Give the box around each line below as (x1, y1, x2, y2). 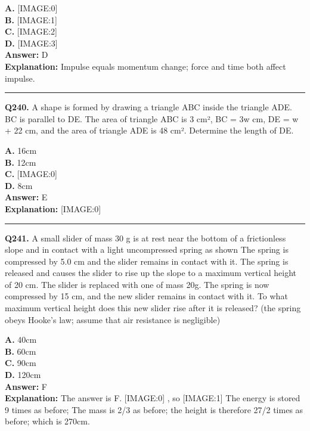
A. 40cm (5, 333, 37, 346)
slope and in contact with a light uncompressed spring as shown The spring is (5, 243, 289, 256)
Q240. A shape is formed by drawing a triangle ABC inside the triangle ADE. (5, 101, 292, 113)
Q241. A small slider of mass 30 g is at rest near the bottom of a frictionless (5, 231, 286, 244)
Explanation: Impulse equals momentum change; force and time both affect (5, 60, 286, 72)
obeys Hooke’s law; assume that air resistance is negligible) (5, 313, 221, 325)
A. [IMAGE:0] (5, 2, 58, 14)
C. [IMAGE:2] (5, 25, 57, 38)
